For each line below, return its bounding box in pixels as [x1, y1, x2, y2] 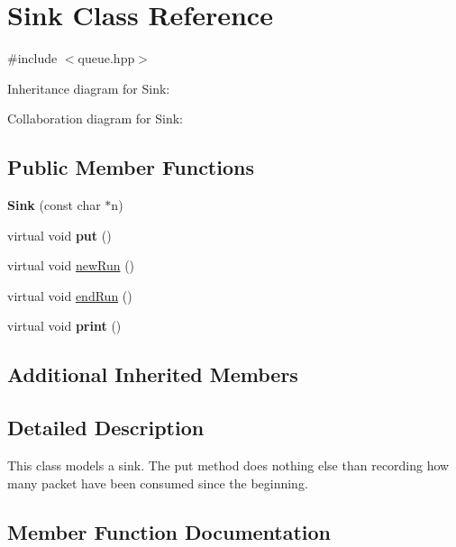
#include [7, 49, 58, 68]
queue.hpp [78, 49, 135, 68]
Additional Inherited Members [7, 360, 298, 388]
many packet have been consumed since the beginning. [7, 473, 308, 492]
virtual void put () [7, 225, 112, 244]
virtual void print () [7, 316, 122, 335]
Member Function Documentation [7, 517, 332, 545]
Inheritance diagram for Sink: [7, 78, 170, 97]
